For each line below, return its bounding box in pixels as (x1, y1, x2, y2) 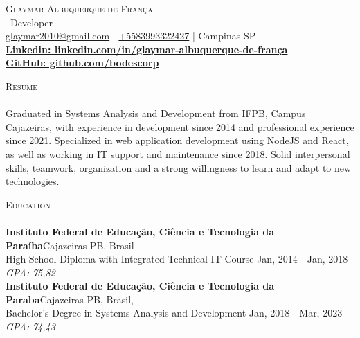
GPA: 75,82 (6, 265, 55, 279)
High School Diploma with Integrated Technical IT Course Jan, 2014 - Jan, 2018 (6, 251, 348, 266)
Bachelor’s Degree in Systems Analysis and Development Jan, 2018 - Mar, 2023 (6, 305, 343, 320)
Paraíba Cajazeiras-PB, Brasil (6, 238, 134, 252)
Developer (10, 15, 53, 29)
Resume (6, 78, 38, 93)
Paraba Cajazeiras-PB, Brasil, (6, 292, 134, 306)
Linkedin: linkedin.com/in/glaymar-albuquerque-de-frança (6, 42, 288, 56)
